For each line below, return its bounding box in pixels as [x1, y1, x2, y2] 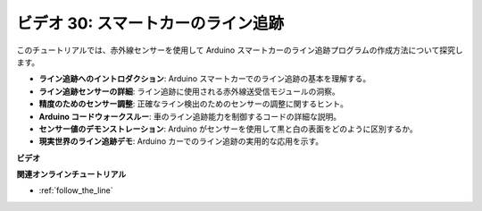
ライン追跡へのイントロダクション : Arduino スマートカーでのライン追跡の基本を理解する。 [38, 73, 371, 84]
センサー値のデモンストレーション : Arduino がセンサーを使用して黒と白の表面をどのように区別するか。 [38, 123, 419, 134]
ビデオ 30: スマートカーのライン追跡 [16, 13, 285, 33]
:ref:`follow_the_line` [38, 185, 113, 196]
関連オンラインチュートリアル [16, 169, 127, 180]
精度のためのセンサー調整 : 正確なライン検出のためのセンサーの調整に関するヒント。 [38, 98, 348, 109]
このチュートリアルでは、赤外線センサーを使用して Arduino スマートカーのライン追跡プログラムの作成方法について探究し [16, 45, 463, 55]
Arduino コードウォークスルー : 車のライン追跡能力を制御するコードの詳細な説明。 [38, 111, 342, 122]
